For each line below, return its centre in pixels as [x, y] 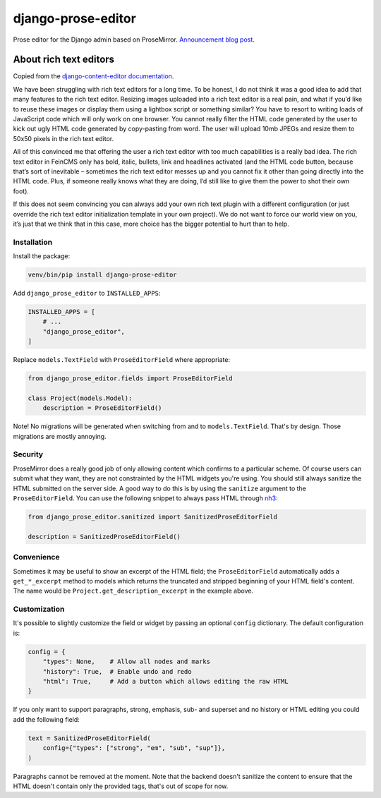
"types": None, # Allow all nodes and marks [127, 662]
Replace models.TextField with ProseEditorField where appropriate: [122, 360]
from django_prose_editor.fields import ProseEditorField [130, 379]
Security [28, 454]
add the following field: [47, 719]
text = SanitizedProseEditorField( [89, 738]
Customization [39, 609]
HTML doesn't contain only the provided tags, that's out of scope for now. [121, 786]
